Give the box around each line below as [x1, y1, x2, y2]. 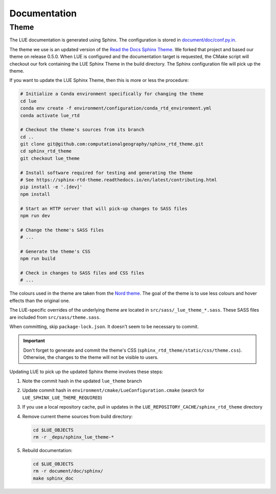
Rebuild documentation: [22, 447, 73, 453]
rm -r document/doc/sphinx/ [33, 468, 103, 474]
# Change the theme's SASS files [20, 227, 104, 233]
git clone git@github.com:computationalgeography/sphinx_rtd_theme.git [20, 141, 204, 147]
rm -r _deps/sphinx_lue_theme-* [33, 434, 114, 440]
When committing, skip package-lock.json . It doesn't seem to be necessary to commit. [9, 324, 199, 330]
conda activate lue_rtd [20, 113, 80, 118]
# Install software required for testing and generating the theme [20, 169, 193, 176]
